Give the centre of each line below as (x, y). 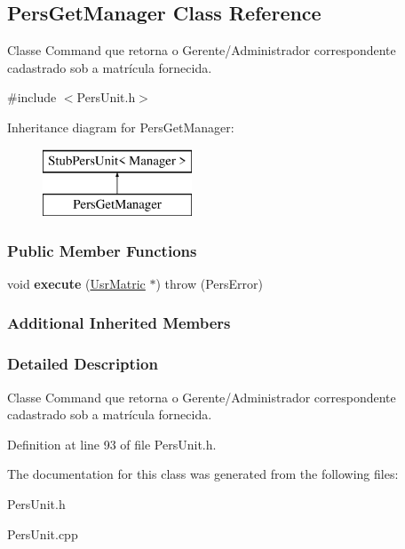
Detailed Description (83, 364)
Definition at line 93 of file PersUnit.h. (112, 444)
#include (32, 97)
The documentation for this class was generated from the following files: (203, 474)
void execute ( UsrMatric (76, 283)
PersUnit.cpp (43, 533)
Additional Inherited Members (119, 323)
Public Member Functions (102, 250)
